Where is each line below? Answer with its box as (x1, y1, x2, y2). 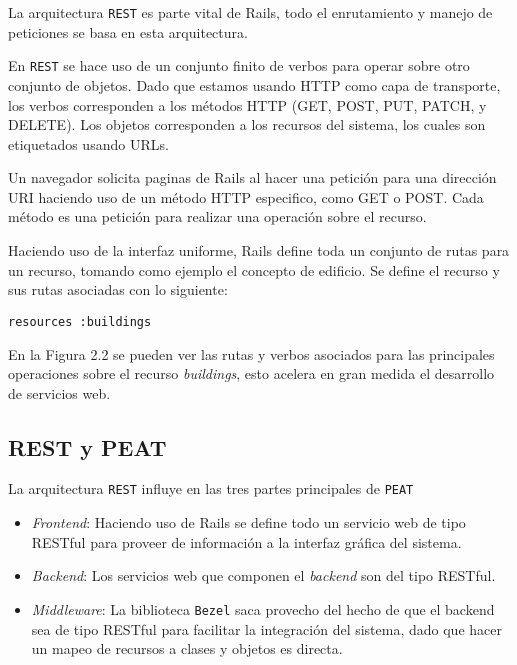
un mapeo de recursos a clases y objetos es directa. (31, 638, 343, 659)
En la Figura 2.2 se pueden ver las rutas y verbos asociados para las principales (8, 343, 495, 364)
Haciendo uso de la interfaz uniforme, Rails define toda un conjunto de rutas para (8, 240, 510, 261)
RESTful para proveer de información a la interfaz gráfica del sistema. (31, 531, 462, 552)
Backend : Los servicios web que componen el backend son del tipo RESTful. (31, 565, 496, 586)
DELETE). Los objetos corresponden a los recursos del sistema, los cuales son (8, 114, 486, 135)
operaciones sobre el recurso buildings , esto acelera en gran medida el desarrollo (8, 363, 495, 384)
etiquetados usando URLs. (8, 133, 169, 154)
